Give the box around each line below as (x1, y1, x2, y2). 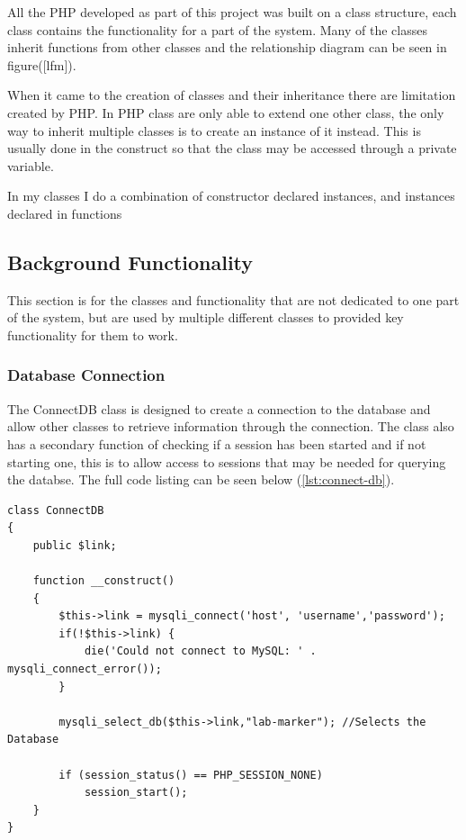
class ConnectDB (7, 503, 104, 517)
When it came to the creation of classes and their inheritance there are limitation (7, 86, 456, 104)
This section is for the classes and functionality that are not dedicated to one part (7, 290, 460, 309)
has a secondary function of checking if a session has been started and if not (7, 434, 426, 453)
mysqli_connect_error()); (7, 663, 162, 676)
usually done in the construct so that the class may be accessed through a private (7, 139, 457, 158)
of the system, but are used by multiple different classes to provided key (7, 308, 404, 327)
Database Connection (7, 364, 166, 386)
